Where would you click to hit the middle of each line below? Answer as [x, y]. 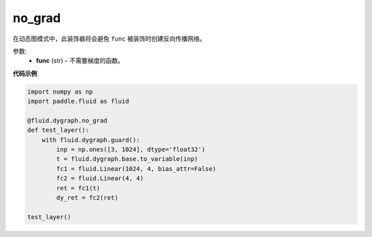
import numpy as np [60, 92]
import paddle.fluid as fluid [78, 101]
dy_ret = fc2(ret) [87, 197]
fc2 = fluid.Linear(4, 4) [100, 178]
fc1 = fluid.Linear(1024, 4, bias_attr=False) [136, 168]
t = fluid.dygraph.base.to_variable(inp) [127, 159]
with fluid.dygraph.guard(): [91, 140]
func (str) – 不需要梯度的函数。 [80, 61]
